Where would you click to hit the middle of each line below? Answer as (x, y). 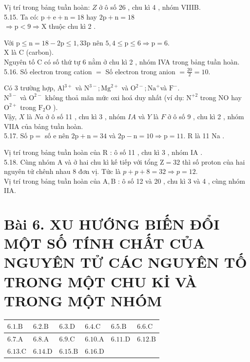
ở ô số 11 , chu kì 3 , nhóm (86, 117)
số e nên (57, 136)
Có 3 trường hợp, (30, 88)
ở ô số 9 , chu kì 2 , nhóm (206, 117)
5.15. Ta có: (21, 16)
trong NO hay (221, 97)
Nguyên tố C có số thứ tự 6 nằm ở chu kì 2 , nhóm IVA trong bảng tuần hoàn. (122, 61)
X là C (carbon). (29, 52)
